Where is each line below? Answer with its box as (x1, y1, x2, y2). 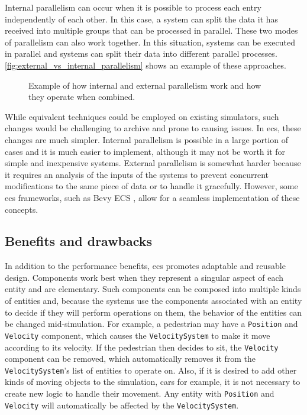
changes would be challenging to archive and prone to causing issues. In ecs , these (5, 122, 301, 134)
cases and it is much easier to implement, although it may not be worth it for (5, 145, 286, 157)
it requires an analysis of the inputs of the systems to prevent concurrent (5, 168, 269, 180)
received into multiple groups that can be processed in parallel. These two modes (5, 24, 298, 37)
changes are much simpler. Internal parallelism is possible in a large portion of (5, 133, 289, 145)
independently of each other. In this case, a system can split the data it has (5, 12, 279, 25)
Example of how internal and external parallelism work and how (28, 79, 261, 91)
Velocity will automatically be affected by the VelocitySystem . (5, 398, 239, 411)
